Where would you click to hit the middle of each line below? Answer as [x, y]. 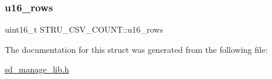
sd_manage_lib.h [37, 69]
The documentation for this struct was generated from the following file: [136, 49]
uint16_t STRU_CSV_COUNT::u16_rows [84, 29]
